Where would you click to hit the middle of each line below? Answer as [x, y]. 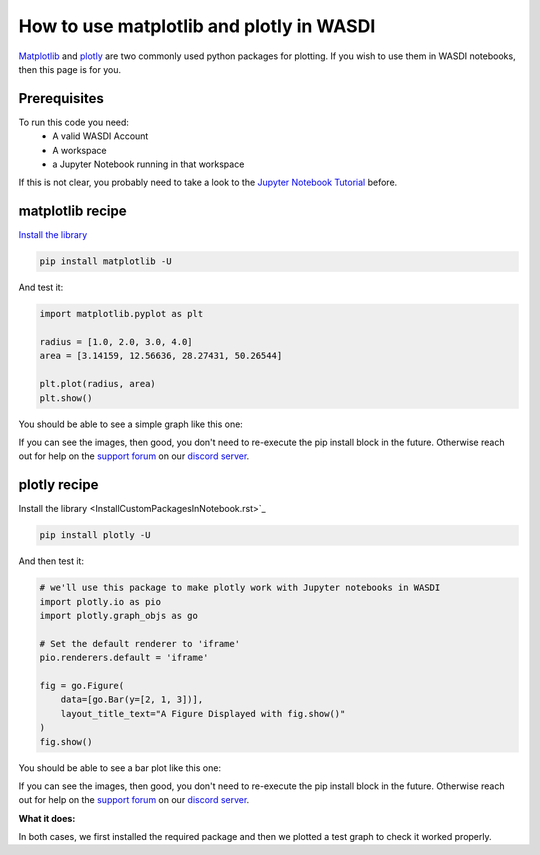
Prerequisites [61, 98]
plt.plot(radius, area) [98, 384]
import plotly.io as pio [100, 601]
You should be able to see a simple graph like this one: [131, 424]
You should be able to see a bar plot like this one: [120, 767]
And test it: [41, 287]
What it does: [47, 818]
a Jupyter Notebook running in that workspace [148, 164]
